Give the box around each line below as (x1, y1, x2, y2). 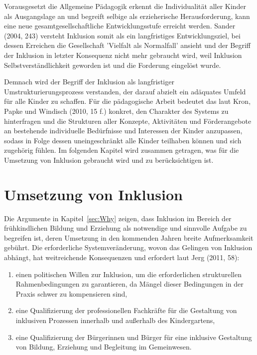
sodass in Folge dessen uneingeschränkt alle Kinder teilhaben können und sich (4, 135, 242, 145)
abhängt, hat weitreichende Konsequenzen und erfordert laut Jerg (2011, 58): (4, 252, 240, 262)
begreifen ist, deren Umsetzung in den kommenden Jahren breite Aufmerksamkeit (4, 232, 254, 243)
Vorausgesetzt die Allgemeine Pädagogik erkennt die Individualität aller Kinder (4, 1, 246, 11)
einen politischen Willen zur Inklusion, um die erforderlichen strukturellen (15, 269, 242, 279)
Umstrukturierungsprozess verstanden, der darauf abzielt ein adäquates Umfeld (4, 86, 246, 96)
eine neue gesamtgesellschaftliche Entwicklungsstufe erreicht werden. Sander (4, 20, 236, 31)
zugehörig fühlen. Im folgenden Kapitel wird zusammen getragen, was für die (4, 145, 239, 155)
